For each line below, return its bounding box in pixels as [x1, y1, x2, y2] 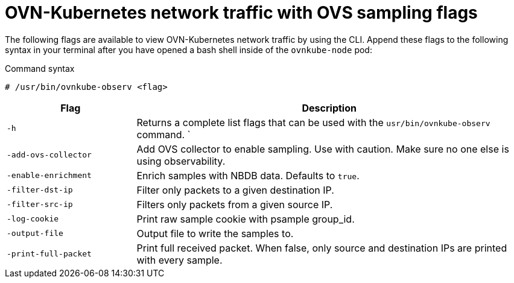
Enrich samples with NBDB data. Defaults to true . [136, 169, 360, 182]
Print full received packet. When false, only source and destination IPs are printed [136, 241, 507, 254]
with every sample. [136, 253, 223, 266]
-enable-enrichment [7, 171, 92, 180]
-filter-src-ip [7, 200, 73, 209]
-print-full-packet [7, 249, 92, 259]
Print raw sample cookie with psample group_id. [136, 212, 355, 225]
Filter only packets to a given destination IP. [136, 183, 334, 196]
